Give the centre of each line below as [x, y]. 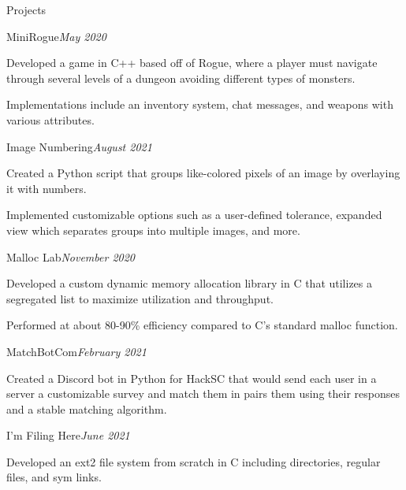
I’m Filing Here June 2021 [68, 435]
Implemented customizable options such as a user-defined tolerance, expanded [194, 215]
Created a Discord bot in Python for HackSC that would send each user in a [192, 378]
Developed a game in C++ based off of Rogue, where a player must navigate [192, 63]
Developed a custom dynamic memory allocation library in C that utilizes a [190, 283]
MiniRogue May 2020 [56, 36]
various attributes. [50, 119]
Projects [26, 9]
